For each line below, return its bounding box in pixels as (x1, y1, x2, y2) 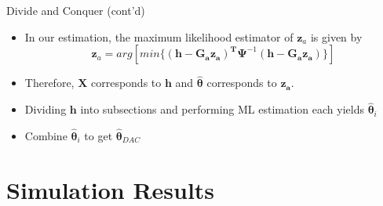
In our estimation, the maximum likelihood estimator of (24, 28, 294, 45)
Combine (24, 128, 67, 144)
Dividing (24, 101, 67, 117)
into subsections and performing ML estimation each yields (80, 101, 364, 117)
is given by (310, 28, 363, 45)
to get (84, 128, 113, 144)
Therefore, (24, 74, 75, 91)
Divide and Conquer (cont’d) (6, 2, 145, 18)
